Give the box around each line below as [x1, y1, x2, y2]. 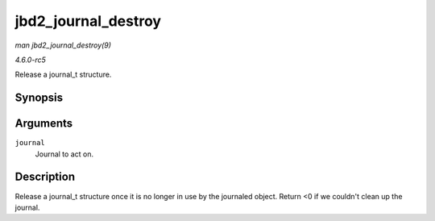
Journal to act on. [35, 149, 94, 159]
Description [14, 170, 76, 184]
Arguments [14, 117, 73, 131]
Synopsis [14, 91, 64, 105]
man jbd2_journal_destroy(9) [14, 40, 112, 50]
